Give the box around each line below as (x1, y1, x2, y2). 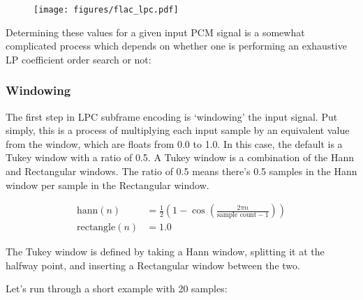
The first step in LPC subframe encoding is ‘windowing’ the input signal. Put (6, 109, 338, 123)
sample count (216, 211, 257, 219)
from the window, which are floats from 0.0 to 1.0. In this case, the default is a (6, 136, 343, 151)
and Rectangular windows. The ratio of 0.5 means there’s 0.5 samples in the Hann (6, 164, 357, 179)
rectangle (76, 223, 116, 233)
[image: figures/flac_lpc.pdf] (34, 5, 179, 15)
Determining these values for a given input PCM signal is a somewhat (6, 24, 305, 39)
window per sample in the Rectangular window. (6, 177, 209, 192)
